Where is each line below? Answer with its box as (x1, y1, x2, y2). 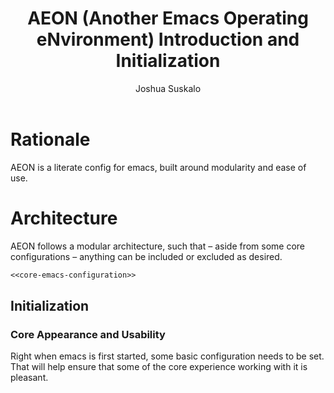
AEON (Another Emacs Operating (27, 7, 309, 30)
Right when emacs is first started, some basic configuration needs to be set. (10, 350, 325, 362)
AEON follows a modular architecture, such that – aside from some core (10, 240, 306, 252)
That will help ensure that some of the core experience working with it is (10, 361, 308, 373)
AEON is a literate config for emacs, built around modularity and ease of (10, 161, 307, 173)
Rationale (10, 128, 91, 151)
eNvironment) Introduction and (36, 28, 300, 51)
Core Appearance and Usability (10, 327, 166, 341)
